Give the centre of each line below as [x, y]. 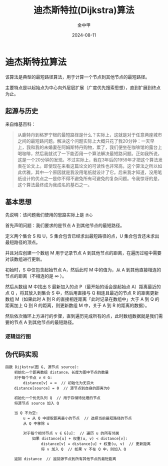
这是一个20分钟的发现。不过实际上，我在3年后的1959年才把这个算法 [88, 159]
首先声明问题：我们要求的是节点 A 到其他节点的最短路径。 [65, 225]
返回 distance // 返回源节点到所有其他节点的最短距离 [65, 459]
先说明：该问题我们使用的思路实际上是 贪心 [49, 215]
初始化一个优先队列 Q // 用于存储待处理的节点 [57, 398]
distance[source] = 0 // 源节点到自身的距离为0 [62, 388]
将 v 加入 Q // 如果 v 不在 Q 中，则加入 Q [83, 449]
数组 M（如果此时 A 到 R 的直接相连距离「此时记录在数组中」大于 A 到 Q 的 [82, 299]
